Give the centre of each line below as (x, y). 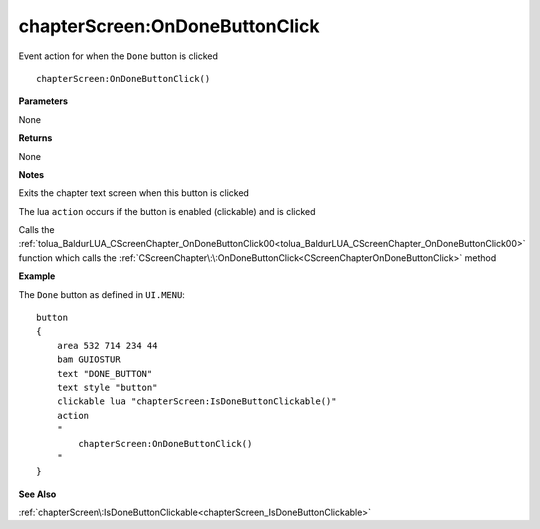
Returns (35, 138)
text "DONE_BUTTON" (104, 373)
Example (37, 276)
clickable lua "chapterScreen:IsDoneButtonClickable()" (196, 401)
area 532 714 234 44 (107, 345)
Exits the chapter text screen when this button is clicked (134, 193)
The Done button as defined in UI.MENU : (101, 294)
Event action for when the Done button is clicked (118, 56)
